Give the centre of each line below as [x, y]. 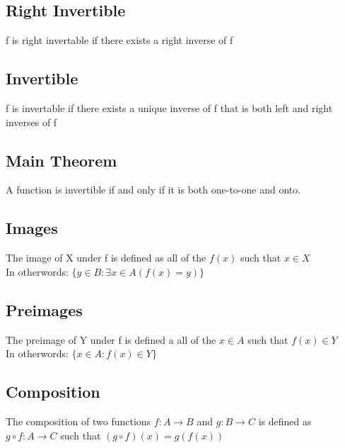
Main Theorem [62, 160]
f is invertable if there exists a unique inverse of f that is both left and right [169, 108]
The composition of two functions [78, 421]
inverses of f [31, 122]
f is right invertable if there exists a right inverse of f [119, 40]
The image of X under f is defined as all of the [106, 258]
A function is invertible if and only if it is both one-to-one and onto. [153, 190]
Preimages [44, 309]
